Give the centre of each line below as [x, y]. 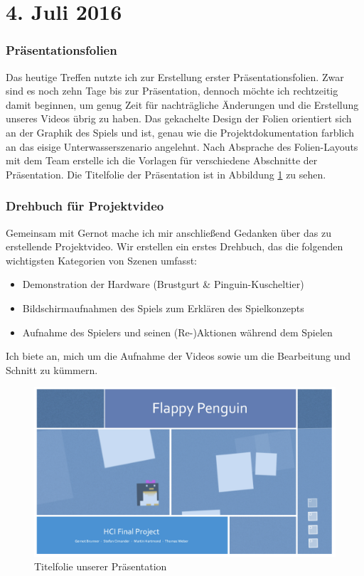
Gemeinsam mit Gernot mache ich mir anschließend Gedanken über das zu [168, 232]
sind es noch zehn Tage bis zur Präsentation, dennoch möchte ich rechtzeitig [172, 91]
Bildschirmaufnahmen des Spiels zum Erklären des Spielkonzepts [163, 308]
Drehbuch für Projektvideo [85, 206]
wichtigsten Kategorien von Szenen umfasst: [101, 260]
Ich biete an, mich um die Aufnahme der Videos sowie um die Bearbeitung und [178, 356]
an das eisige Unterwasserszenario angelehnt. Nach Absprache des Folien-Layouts [182, 146]
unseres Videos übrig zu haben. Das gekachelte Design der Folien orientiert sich [179, 118]
